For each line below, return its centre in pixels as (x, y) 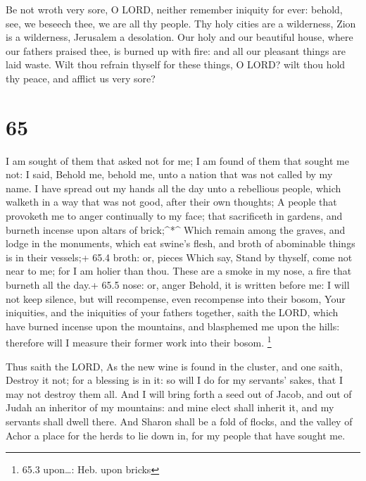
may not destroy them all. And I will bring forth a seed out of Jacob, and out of (179, 393)
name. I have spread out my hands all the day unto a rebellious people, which (173, 188)
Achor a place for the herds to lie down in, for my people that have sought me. (176, 435)
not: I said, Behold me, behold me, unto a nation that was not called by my (169, 174)
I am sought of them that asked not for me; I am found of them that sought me (177, 160)
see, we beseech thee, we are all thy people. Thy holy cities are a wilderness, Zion (181, 23)
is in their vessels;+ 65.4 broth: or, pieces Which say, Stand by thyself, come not (179, 257)
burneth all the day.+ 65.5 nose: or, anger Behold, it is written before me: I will (178, 285)
